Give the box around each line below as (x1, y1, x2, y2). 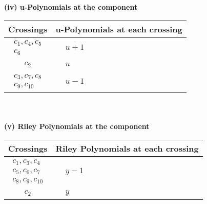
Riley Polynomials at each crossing (55, 142, 199, 154)
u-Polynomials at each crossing (55, 23, 182, 35)
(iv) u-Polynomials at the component (4, 2, 138, 12)
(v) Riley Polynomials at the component (4, 121, 150, 132)
